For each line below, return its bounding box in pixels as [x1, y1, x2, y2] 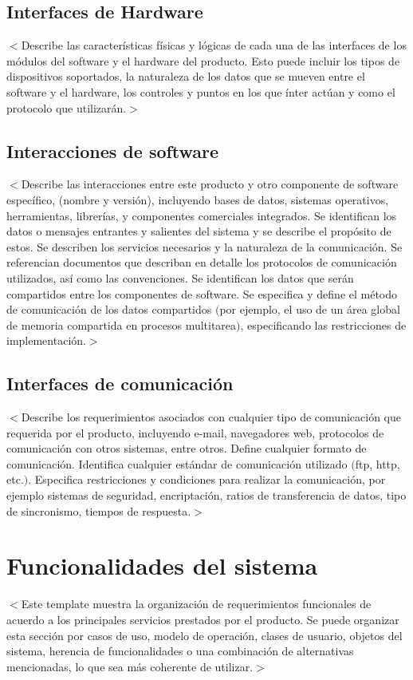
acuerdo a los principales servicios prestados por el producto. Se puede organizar [6, 611, 399, 627]
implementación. [6, 332, 86, 349]
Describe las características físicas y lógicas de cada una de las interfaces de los [21, 37, 407, 53]
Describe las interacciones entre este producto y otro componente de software [21, 176, 399, 192]
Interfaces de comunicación [6, 371, 234, 396]
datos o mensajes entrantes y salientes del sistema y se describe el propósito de [6, 223, 391, 239]
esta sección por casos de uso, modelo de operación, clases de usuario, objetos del [6, 627, 403, 643]
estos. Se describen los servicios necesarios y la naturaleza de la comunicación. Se [6, 238, 403, 255]
